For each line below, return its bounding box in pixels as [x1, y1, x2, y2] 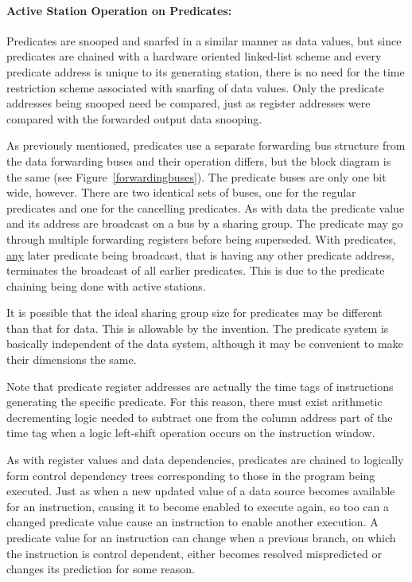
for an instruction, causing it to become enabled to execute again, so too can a [6, 498, 389, 514]
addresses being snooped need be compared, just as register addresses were [6, 95, 371, 111]
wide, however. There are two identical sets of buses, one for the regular [6, 184, 356, 201]
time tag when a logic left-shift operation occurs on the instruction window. [6, 424, 375, 441]
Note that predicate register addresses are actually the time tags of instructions [6, 377, 394, 394]
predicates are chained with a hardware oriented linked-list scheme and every [6, 48, 382, 64]
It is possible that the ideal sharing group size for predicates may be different [6, 304, 383, 321]
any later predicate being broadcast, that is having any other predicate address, [6, 246, 395, 263]
